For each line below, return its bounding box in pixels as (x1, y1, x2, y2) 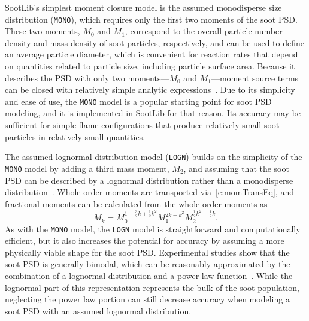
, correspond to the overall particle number (125, 25, 283, 37)
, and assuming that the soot (183, 162, 289, 174)
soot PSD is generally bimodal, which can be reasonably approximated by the (5, 258, 290, 270)
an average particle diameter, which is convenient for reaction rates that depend (5, 48, 298, 60)
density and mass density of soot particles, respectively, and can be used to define (5, 36, 305, 49)
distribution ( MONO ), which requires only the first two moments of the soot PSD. (5, 13, 298, 25)
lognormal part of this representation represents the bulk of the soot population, (5, 281, 299, 293)
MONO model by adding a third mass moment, (5, 162, 169, 174)
